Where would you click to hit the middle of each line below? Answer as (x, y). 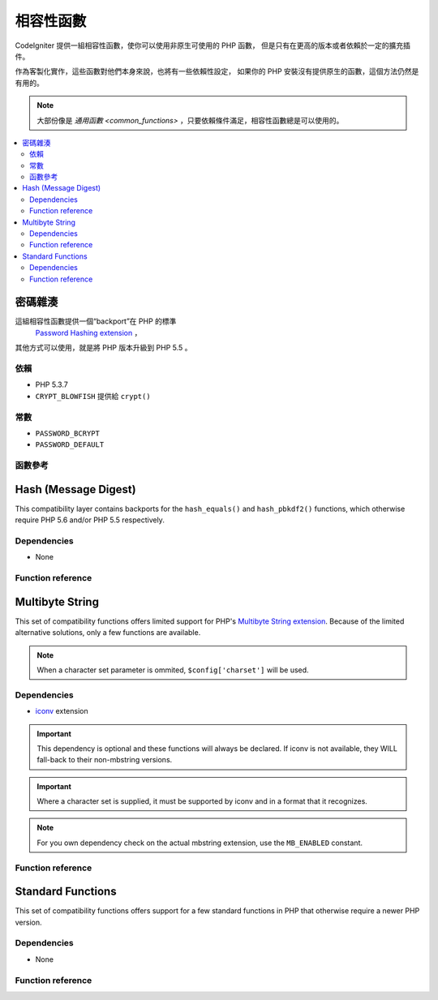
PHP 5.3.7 (52, 384)
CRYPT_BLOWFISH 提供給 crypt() (93, 396)
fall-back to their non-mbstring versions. (105, 760)
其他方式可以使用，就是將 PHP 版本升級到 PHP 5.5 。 (103, 348)
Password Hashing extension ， (88, 333)
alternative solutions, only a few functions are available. (108, 633)
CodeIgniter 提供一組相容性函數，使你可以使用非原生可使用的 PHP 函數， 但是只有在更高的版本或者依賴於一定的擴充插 (213, 45)
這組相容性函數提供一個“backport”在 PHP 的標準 (96, 321)
